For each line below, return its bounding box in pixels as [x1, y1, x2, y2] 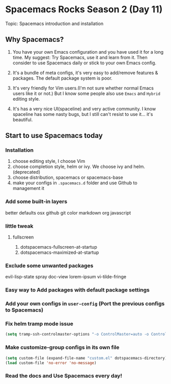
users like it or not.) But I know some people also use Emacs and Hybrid [12, 90, 160, 97]
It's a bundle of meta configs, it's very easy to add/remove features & [12, 69, 158, 76]
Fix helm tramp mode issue [5, 320, 74, 327]
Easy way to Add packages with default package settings [5, 286, 150, 294]
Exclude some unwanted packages [5, 262, 94, 269]
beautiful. [12, 116, 33, 123]
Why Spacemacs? [5, 35, 64, 44]
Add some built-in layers [5, 198, 68, 205]
